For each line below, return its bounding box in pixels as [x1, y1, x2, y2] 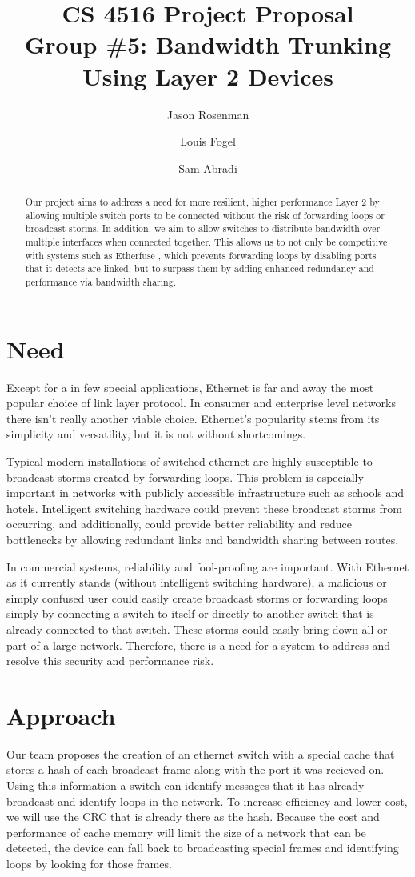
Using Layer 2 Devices [82, 59, 334, 92]
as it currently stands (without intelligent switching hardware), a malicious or [6, 574, 387, 591]
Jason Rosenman [166, 106, 249, 122]
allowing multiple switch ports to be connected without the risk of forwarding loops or [25, 208, 385, 222]
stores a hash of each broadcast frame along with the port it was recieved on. [6, 761, 385, 778]
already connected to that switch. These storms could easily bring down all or [6, 620, 388, 637]
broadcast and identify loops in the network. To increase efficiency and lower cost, [6, 792, 408, 809]
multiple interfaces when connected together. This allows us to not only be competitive [25, 235, 388, 249]
